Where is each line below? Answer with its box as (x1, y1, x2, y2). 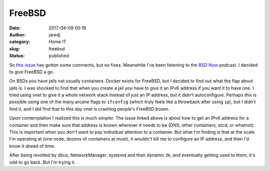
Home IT (48, 39, 66, 45)
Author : (9, 31, 26, 37)
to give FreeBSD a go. (9, 69, 54, 75)
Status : (9, 53, 25, 59)
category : (9, 39, 30, 45)
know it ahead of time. (9, 143, 55, 149)
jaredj (48, 31, 60, 37)
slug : (9, 45, 20, 52)
